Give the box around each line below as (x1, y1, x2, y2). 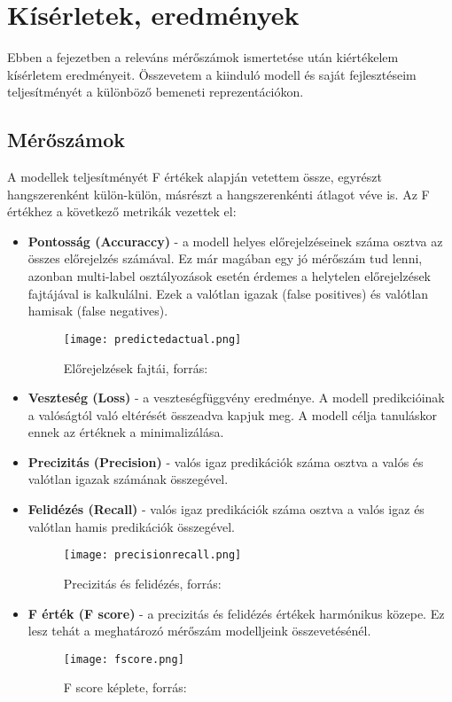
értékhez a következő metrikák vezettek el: (7, 202, 237, 221)
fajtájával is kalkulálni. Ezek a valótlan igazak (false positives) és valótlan (27, 284, 429, 302)
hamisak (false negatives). (27, 301, 168, 320)
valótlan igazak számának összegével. (27, 470, 229, 488)
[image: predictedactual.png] (63, 332, 242, 346)
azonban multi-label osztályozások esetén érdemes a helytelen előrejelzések (27, 267, 432, 285)
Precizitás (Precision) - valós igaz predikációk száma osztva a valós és (27, 452, 424, 471)
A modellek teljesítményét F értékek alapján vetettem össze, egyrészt (7, 168, 382, 186)
